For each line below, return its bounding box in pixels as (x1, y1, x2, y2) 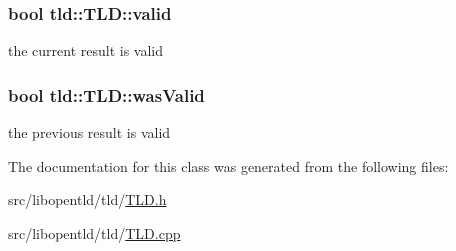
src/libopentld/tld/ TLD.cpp (8, 222, 181, 243)
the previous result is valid (8, 122, 171, 143)
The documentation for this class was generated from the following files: (8, 155, 449, 176)
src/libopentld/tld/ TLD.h (8, 189, 167, 210)
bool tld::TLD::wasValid (8, 82, 205, 107)
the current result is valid (8, 40, 164, 61)
